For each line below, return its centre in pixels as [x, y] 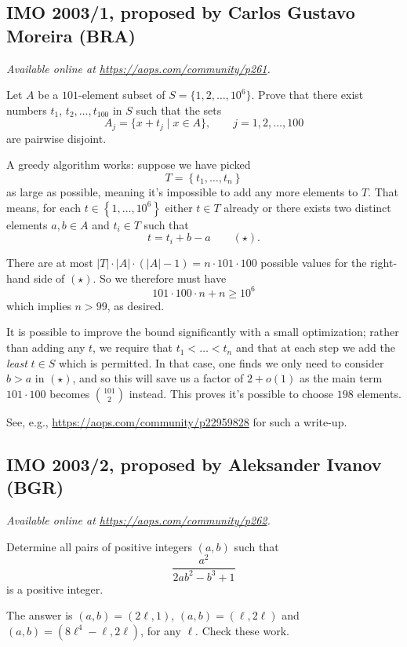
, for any [161, 630]
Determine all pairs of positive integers [99, 546]
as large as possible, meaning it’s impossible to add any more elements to [182, 192]
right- [384, 263]
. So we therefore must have [160, 278]
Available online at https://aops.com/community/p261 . [138, 68]
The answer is [40, 615]
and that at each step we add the [315, 347]
